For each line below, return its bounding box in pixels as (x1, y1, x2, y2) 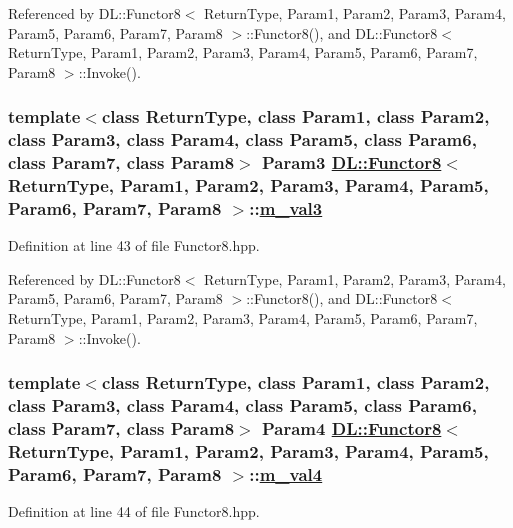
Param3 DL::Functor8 (261, 150, 442, 175)
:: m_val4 (249, 461, 323, 486)
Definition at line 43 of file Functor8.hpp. (8, 235, 260, 256)
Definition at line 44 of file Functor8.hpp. (8, 501, 260, 522)
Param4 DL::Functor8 (261, 416, 442, 441)
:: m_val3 (249, 195, 323, 220)
